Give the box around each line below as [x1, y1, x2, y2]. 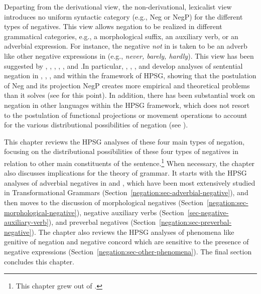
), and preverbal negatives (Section [48, 217, 156, 227]
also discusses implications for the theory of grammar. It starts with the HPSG [4, 168, 247, 178]
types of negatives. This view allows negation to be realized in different [4, 21, 222, 32]
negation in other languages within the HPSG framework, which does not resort [4, 99, 250, 110]
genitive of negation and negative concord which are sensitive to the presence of [4, 236, 249, 247]
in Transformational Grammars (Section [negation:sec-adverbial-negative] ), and [4, 187, 248, 198]
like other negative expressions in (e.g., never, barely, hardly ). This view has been [4, 50, 254, 61]
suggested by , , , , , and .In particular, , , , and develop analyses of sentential [4, 60, 243, 71]
